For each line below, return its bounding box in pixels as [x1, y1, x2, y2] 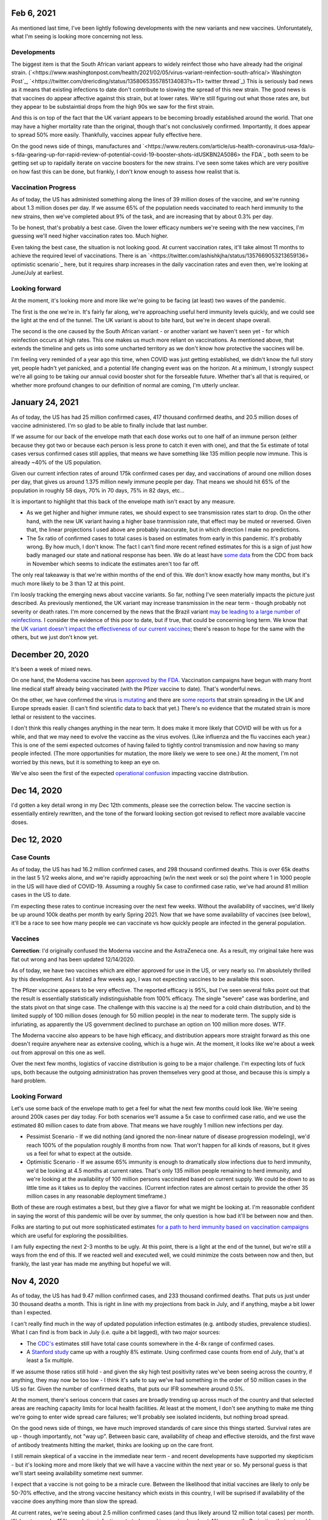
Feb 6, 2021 [11, 8, 56, 18]
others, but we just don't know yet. [11, 633, 98, 641]
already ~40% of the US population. [11, 458, 102, 466]
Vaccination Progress [11, 183, 77, 192]
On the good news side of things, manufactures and [11, 142, 142, 150]
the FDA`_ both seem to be [242, 151, 309, 158]
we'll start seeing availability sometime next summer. [11, 1470, 144, 1477]
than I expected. [11, 1309, 52, 1316]
